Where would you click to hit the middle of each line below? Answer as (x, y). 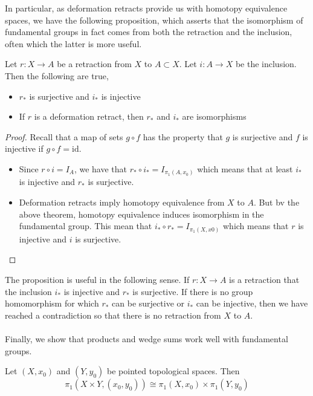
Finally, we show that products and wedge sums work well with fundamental (147, 338)
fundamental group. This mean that (86, 226)
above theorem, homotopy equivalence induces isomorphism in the (141, 214)
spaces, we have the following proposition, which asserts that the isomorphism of (154, 20)
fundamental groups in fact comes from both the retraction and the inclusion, (149, 32)
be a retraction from (94, 64)
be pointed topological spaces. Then (173, 371)
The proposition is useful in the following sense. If (97, 279)
